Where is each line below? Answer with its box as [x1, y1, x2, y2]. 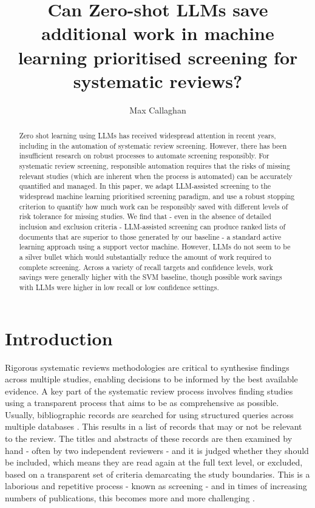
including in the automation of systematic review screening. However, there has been [19, 140, 287, 151]
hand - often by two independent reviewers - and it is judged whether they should [5, 444, 309, 456]
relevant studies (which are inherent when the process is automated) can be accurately [19, 171, 293, 181]
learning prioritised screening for [18, 44, 298, 69]
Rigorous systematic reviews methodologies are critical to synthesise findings [5, 361, 290, 373]
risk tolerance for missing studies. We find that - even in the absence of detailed [19, 211, 271, 222]
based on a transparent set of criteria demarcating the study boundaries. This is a [5, 467, 310, 480]
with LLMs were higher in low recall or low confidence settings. [19, 282, 219, 292]
